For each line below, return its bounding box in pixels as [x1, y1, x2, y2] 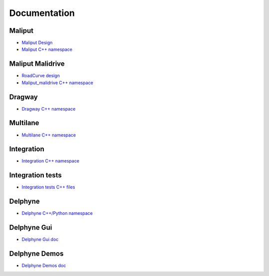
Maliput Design [21, 40, 53, 46]
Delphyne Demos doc [21, 263, 66, 269]
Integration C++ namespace [21, 158, 80, 164]
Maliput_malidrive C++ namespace [21, 80, 93, 86]
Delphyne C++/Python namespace [21, 210, 93, 216]
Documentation [9, 7, 75, 18]
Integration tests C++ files [21, 184, 75, 190]
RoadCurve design [21, 73, 60, 79]
